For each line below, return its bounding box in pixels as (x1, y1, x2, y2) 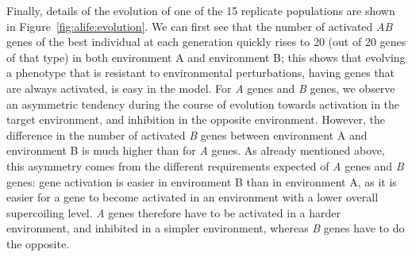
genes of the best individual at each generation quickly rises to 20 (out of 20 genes (6, 33, 406, 50)
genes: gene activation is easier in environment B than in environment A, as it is (6, 173, 397, 190)
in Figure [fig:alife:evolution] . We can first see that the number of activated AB (6, 17, 393, 34)
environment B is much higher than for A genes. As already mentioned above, (6, 142, 385, 159)
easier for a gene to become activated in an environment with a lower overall (6, 189, 379, 205)
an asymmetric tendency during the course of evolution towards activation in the (6, 95, 400, 112)
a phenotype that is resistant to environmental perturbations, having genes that (6, 64, 395, 81)
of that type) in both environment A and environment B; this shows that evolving (6, 48, 406, 65)
